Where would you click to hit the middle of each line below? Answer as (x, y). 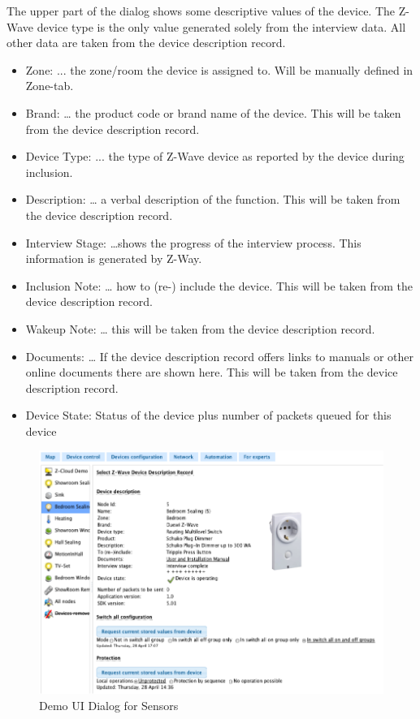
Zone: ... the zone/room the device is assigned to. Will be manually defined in (219, 69)
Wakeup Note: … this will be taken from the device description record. (200, 328)
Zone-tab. (50, 86)
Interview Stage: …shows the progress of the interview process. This (193, 242)
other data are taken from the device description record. (146, 43)
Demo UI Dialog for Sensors (109, 706)
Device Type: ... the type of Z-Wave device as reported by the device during (215, 156)
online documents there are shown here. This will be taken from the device (212, 372)
